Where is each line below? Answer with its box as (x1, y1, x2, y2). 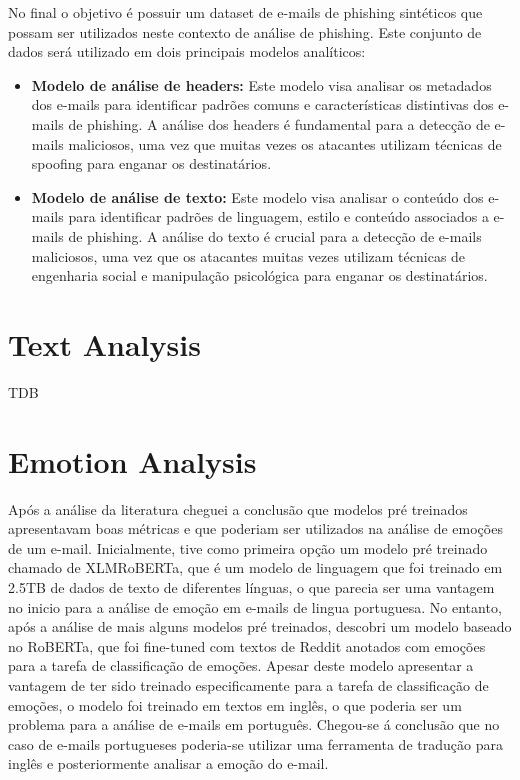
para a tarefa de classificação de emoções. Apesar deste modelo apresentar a (8, 655, 474, 676)
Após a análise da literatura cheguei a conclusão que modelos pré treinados (8, 498, 468, 519)
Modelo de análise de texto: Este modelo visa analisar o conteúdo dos (31, 186, 484, 207)
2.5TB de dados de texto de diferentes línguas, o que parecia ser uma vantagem (8, 576, 495, 597)
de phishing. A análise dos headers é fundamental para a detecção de (68, 113, 490, 134)
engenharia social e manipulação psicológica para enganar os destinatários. (31, 265, 488, 286)
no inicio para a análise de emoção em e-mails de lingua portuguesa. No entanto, (8, 596, 502, 617)
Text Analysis (8, 323, 201, 364)
